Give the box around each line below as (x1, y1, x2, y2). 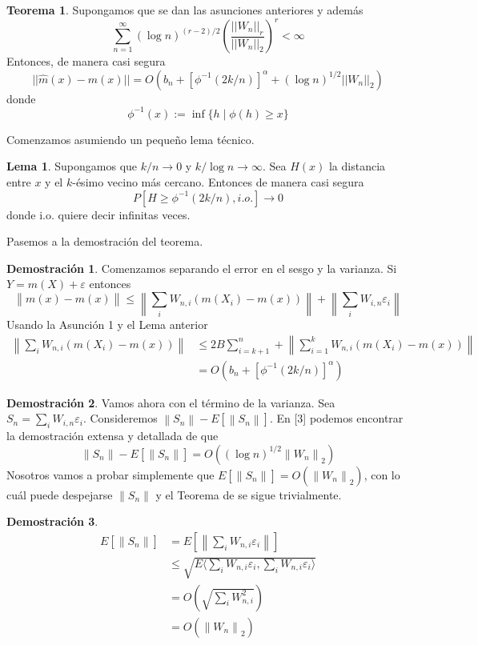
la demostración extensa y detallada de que (6, 427, 219, 444)
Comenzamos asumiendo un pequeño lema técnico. (6, 130, 255, 147)
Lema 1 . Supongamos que (6, 158, 138, 174)
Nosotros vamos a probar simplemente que (6, 466, 215, 483)
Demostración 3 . (6, 513, 98, 530)
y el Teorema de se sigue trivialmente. (155, 486, 342, 503)
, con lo (364, 466, 400, 483)
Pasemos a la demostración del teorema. (6, 233, 203, 250)
